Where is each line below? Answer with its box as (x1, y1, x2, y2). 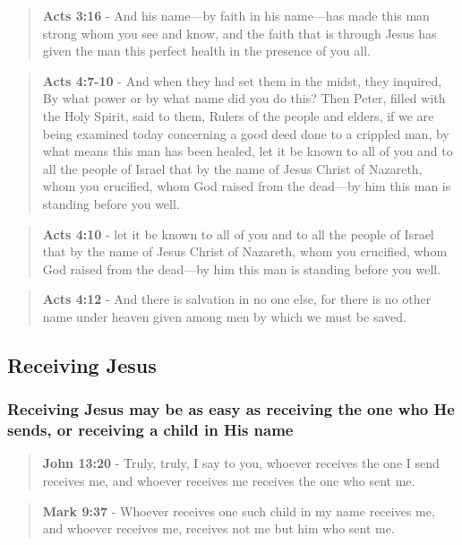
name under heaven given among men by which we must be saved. (42, 307, 406, 325)
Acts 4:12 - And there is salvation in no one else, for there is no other (42, 290, 432, 308)
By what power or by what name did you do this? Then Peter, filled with (42, 89, 446, 108)
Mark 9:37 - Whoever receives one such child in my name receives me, (42, 501, 435, 520)
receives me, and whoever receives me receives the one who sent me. (42, 471, 415, 490)
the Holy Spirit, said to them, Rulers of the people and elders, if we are (42, 106, 434, 125)
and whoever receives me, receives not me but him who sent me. (42, 519, 395, 538)
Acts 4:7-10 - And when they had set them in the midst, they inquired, (42, 71, 442, 90)
